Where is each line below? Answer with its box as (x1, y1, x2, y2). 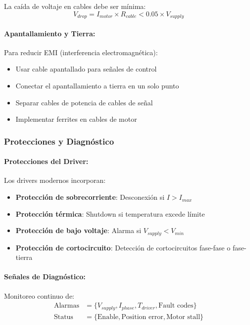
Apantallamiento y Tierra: (4, 28, 96, 38)
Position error (121, 313, 163, 321)
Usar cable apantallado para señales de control (15, 64, 157, 74)
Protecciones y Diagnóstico (4, 135, 114, 147)
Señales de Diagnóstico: (4, 271, 86, 282)
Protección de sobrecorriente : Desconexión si (15, 192, 165, 202)
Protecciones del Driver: (4, 156, 89, 166)
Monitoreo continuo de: (4, 290, 75, 301)
